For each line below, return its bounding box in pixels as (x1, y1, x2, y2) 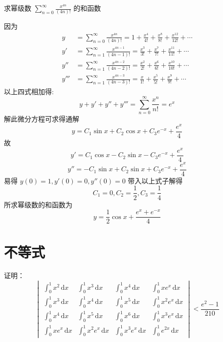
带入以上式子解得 (128, 175, 183, 185)
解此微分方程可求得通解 (4, 114, 79, 124)
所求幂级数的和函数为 (4, 199, 72, 209)
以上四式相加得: (4, 86, 54, 96)
